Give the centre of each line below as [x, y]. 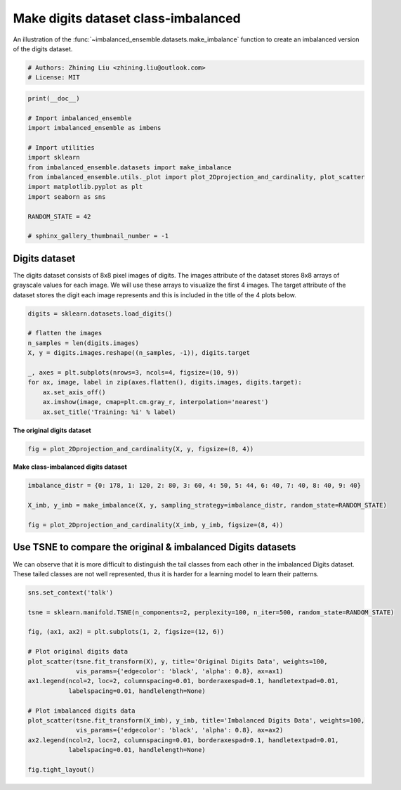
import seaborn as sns [67, 196]
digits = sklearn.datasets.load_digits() [100, 313]
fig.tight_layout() [61, 769]
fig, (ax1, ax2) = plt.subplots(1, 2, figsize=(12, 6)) [126, 632]
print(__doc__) [54, 98]
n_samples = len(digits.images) [84, 343]
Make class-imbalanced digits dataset [70, 467]
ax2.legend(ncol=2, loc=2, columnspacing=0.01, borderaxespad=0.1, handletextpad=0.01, [183, 740]
